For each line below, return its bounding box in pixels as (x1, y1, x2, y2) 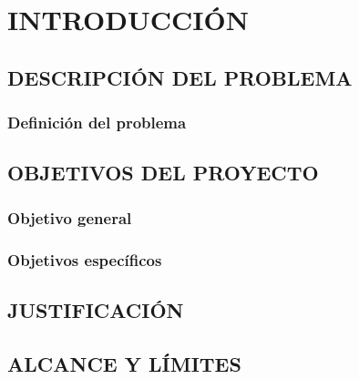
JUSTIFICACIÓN (7, 295, 184, 323)
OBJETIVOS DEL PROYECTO (7, 159, 319, 187)
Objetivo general (7, 206, 132, 229)
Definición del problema (7, 111, 187, 134)
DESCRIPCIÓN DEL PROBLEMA (7, 63, 353, 91)
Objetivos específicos (7, 248, 162, 271)
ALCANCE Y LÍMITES (7, 349, 241, 377)
